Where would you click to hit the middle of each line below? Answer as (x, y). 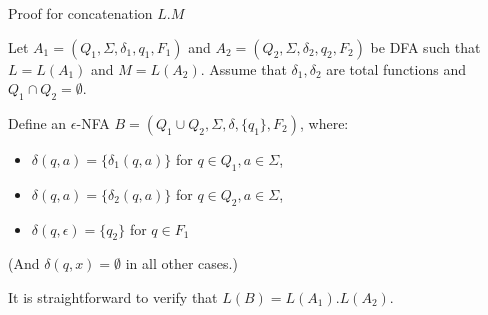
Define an (37, 122)
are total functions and (396, 68)
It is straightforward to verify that (113, 296)
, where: (324, 122)
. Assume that (243, 68)
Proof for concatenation (80, 13)
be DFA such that (425, 46)
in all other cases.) (181, 263)
